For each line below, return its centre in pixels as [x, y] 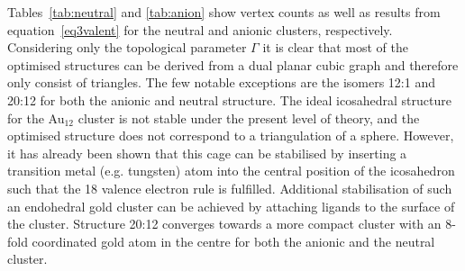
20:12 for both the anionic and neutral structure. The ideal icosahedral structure [229, 99]
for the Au [36, 117]
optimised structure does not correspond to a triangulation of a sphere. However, [231, 135]
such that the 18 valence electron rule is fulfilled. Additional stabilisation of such [230, 188]
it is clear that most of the [335, 47]
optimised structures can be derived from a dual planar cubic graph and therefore [233, 64]
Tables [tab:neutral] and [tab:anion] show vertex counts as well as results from [224, 12]
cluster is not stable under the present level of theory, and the [249, 117]
